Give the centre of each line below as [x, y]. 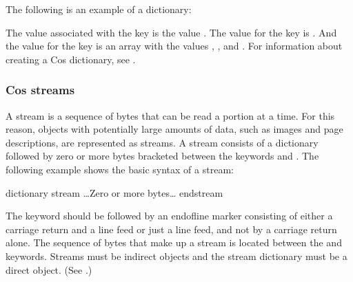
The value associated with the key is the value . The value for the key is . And [171, 32]
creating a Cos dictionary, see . [71, 59]
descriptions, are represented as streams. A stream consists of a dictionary [162, 142]
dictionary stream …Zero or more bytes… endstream [114, 192]
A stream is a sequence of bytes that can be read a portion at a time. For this [170, 115]
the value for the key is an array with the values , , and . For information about [174, 46]
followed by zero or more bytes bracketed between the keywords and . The [162, 156]
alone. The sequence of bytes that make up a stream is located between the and [174, 242]
